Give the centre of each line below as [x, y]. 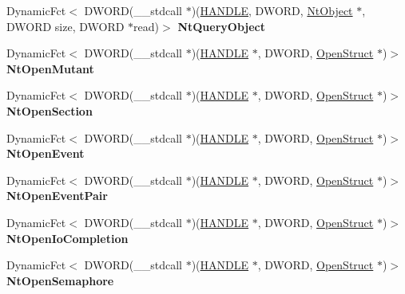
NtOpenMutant [50, 68]
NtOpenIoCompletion [67, 238]
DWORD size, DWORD [66, 26]
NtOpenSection [50, 110]
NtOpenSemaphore [60, 280]
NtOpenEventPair [57, 196]
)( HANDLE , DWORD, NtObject [272, 10]
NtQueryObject [221, 26]
